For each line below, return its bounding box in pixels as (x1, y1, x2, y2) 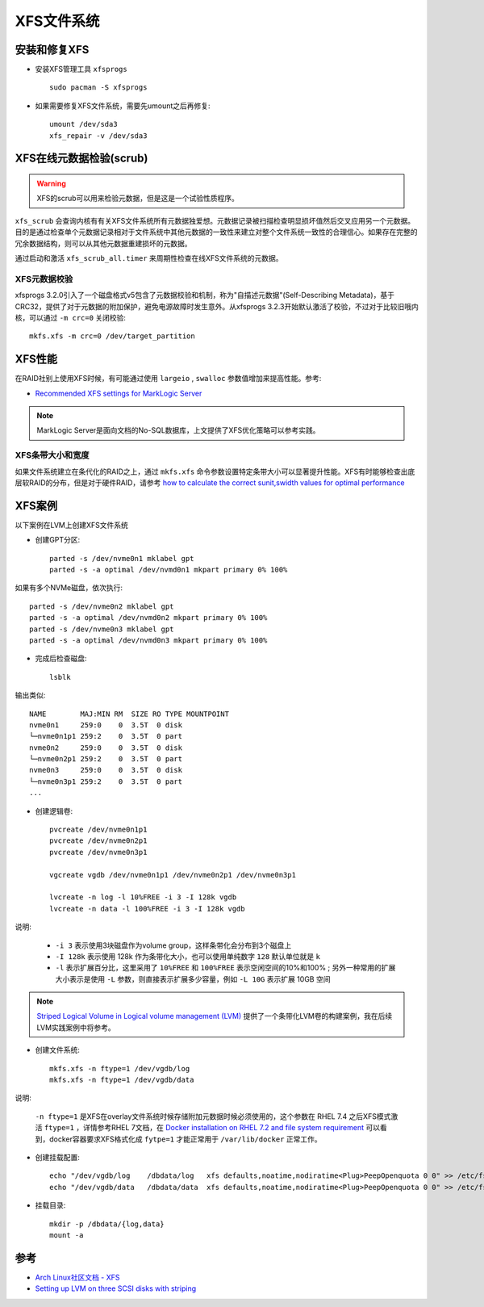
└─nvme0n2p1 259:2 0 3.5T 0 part (29, 755, 183, 764)
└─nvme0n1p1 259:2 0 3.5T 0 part (29, 731, 183, 741)
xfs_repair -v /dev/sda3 (49, 131, 148, 140)
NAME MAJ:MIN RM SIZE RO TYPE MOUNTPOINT (29, 709, 230, 718)
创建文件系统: (35, 1045, 81, 1055)
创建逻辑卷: (35, 806, 73, 815)
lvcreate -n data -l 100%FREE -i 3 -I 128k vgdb (49, 904, 245, 913)
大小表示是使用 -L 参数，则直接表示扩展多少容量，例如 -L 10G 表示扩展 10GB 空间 (55, 974, 331, 984)
